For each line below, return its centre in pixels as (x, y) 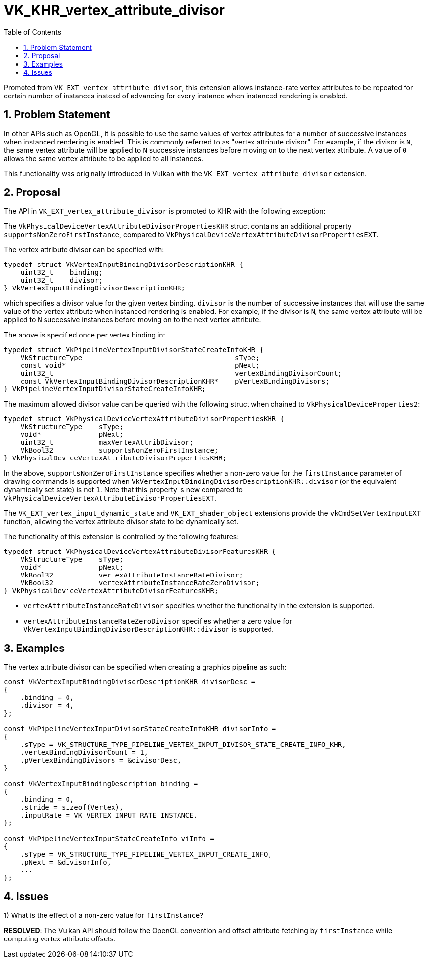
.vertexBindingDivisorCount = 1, (84, 753)
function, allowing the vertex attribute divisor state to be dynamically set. (121, 522)
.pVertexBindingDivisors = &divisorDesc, (101, 760)
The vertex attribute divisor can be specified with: (84, 250)
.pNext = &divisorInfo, (66, 862)
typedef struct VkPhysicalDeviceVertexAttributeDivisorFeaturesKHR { (140, 552)
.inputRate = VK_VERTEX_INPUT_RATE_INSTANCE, (109, 815)
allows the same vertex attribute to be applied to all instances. (104, 158)
